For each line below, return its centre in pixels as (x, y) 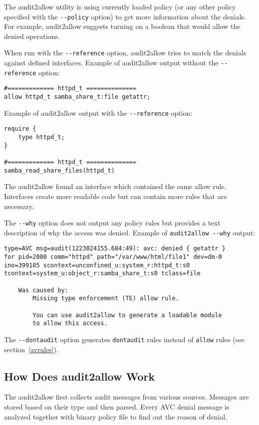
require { (20, 129)
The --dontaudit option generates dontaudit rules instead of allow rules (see (124, 339)
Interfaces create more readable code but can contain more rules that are (116, 196)
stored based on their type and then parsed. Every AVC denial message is (117, 407)
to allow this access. (70, 323)
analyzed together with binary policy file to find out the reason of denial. (116, 416)
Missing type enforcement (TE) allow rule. (106, 299)
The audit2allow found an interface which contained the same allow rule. (115, 186)
